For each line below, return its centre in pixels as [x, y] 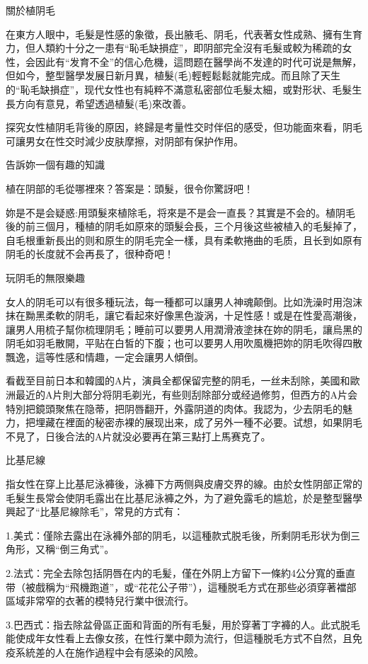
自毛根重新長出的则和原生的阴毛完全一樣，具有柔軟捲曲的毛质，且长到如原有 [184, 240]
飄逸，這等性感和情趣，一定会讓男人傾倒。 [105, 356]
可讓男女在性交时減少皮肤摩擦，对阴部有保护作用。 [125, 141]
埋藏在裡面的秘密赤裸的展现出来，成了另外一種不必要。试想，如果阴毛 [199, 422]
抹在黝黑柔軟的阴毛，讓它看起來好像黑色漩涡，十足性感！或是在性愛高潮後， [184, 315]
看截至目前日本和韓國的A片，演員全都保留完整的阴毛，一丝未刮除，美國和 [178, 380]
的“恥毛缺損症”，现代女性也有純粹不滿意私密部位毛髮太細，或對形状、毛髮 [179, 89]
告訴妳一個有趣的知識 [55, 165]
